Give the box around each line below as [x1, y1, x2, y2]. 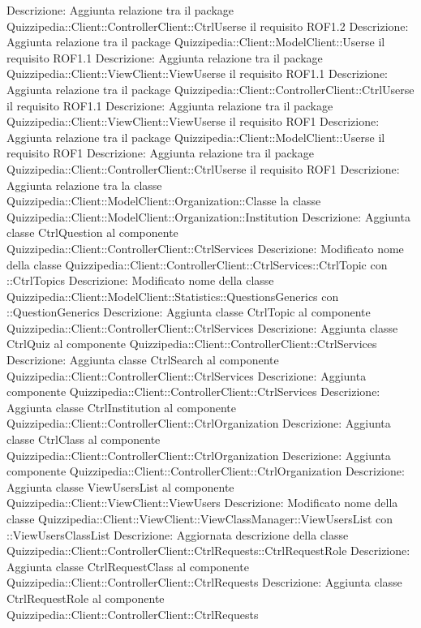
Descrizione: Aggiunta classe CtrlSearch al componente [6, 351, 279, 368]
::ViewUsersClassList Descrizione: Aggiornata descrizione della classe [6, 526, 349, 543]
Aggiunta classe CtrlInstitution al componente [6, 398, 236, 415]
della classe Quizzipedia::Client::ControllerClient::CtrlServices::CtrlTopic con [6, 256, 388, 273]
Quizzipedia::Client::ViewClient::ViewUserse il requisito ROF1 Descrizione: [6, 113, 380, 130]
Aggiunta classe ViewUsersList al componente [6, 478, 234, 495]
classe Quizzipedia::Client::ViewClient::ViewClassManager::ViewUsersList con [6, 510, 393, 527]
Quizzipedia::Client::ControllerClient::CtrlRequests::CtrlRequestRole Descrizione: [6, 542, 410, 559]
